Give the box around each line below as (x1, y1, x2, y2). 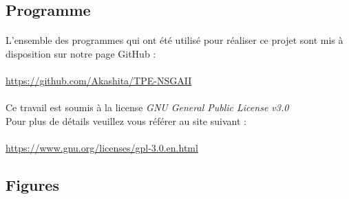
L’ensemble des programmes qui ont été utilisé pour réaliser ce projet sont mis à (6, 33, 343, 47)
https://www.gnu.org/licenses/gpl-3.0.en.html (6, 141, 198, 155)
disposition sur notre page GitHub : (6, 46, 156, 60)
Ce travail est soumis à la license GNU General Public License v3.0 (6, 100, 289, 115)
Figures (6, 174, 59, 196)
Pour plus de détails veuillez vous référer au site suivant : (6, 113, 246, 128)
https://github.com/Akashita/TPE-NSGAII (6, 73, 192, 88)
